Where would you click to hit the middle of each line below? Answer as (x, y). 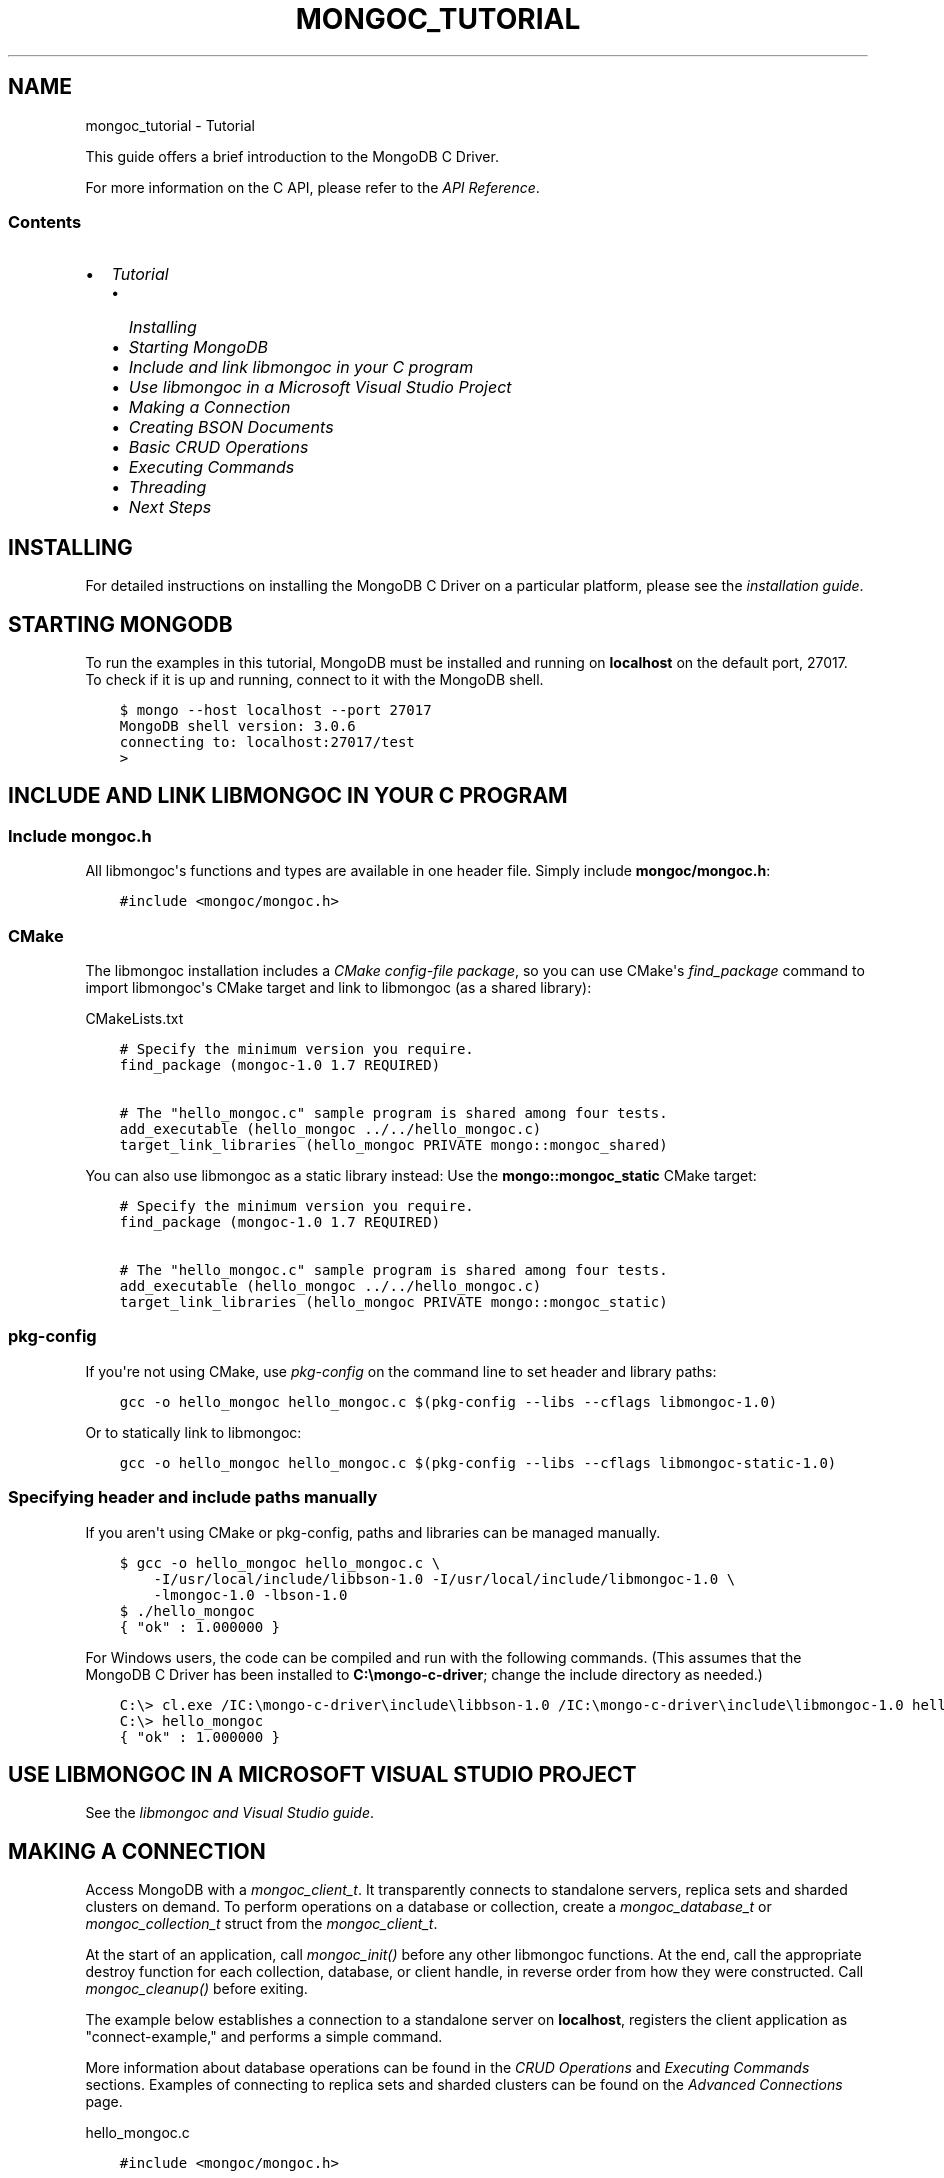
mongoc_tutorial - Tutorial (170, 125)
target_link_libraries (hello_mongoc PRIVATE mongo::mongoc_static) (393, 1302)
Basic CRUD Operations (218, 447)
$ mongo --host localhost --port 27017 (275, 710)
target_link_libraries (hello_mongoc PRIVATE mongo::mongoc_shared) (393, 1145)
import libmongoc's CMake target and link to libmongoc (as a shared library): (338, 987)
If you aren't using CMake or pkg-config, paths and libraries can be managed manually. (373, 1532)
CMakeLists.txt (134, 1018)
